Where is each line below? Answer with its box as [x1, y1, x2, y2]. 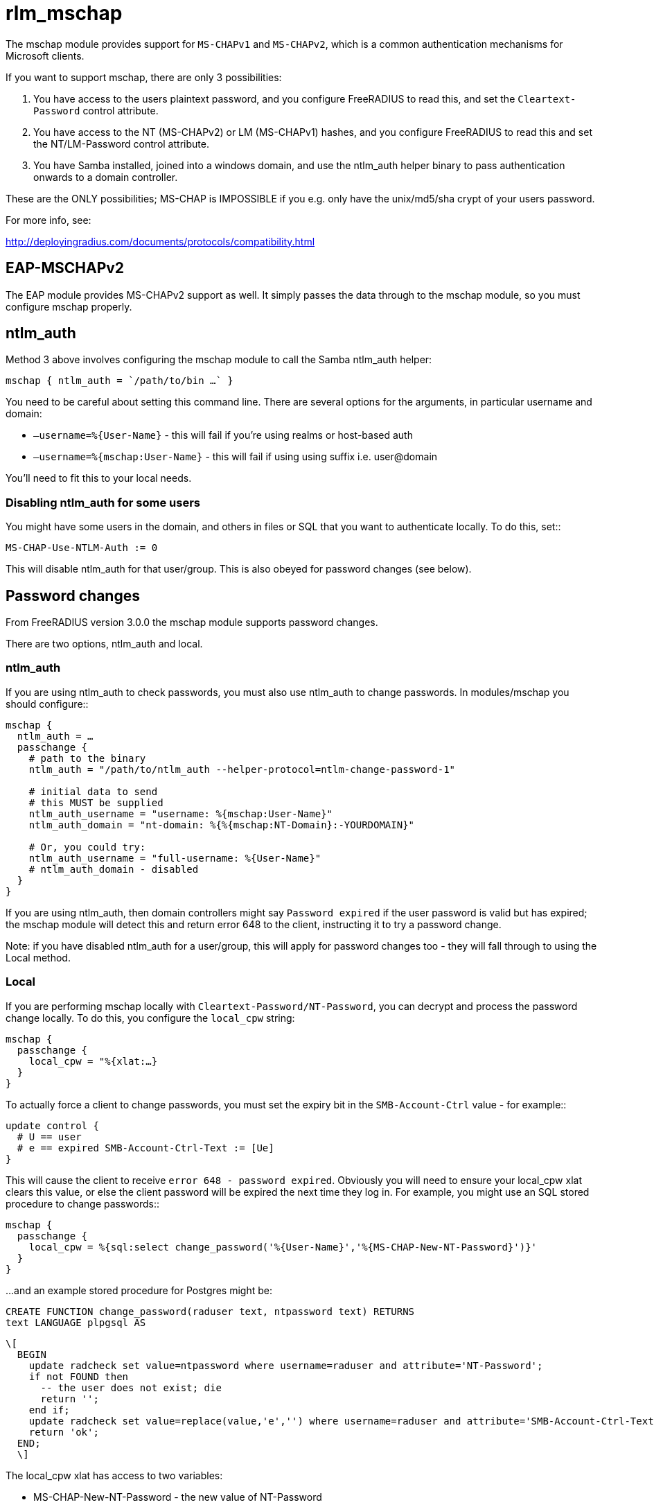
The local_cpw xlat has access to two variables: [6, 1469, 223, 1481]
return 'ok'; [28, 1426, 99, 1438]
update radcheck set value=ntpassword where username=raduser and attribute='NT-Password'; [28, 1359, 543, 1371]
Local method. [6, 951, 71, 964]
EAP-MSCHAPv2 [6, 259, 125, 277]
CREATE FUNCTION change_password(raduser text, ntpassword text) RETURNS [6, 1305, 415, 1317]
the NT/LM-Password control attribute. [33, 137, 209, 150]
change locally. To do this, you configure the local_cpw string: [6, 1011, 295, 1024]
